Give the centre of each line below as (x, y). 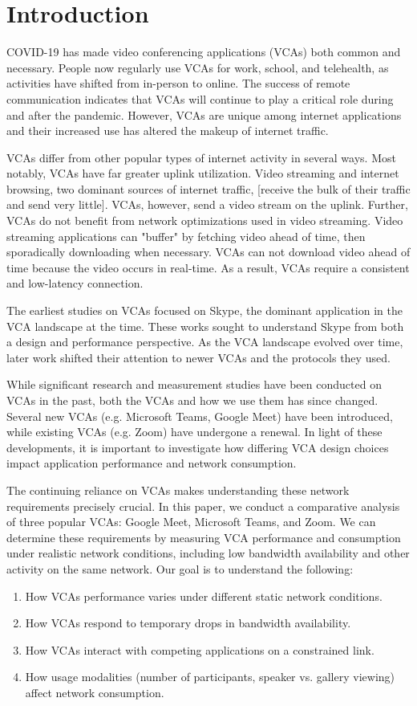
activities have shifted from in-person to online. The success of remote (178, 83)
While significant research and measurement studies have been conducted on (194, 384)
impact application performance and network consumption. (152, 463)
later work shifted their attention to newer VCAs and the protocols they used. (198, 357)
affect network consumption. (95, 692)
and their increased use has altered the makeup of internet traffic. (168, 131)
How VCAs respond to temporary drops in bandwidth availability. (188, 623)
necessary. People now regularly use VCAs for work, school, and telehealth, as (198, 67)
